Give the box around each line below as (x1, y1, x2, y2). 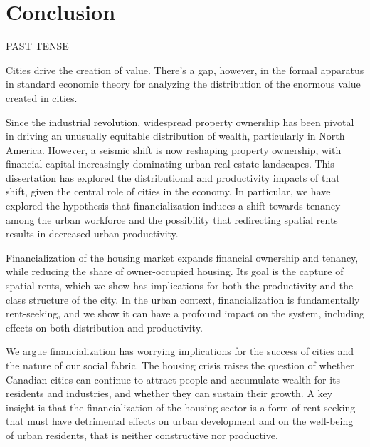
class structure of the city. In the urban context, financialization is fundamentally (6, 292, 360, 307)
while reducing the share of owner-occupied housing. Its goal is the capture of (6, 264, 344, 279)
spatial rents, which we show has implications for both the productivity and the (6, 278, 354, 293)
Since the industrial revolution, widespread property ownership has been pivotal (6, 114, 354, 129)
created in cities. (6, 90, 78, 105)
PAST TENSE (6, 38, 69, 53)
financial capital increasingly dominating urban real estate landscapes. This (6, 156, 334, 171)
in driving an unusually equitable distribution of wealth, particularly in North (6, 128, 345, 143)
